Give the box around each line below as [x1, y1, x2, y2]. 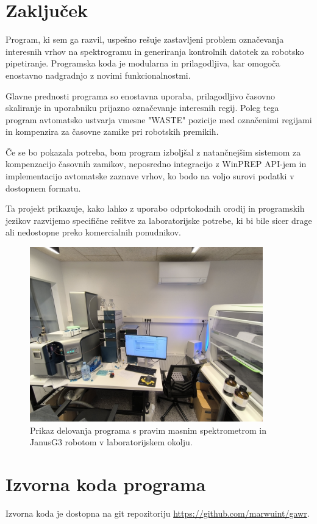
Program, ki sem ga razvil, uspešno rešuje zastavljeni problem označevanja [5, 33, 284, 46]
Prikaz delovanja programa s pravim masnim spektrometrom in [30, 423, 266, 436]
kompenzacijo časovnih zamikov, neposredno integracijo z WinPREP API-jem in [5, 157, 307, 170]
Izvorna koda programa [5, 472, 206, 497]
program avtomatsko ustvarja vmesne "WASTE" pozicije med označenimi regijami [5, 113, 312, 126]
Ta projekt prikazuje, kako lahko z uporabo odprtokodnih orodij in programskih [5, 202, 305, 215]
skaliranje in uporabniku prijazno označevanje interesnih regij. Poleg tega [5, 101, 279, 114]
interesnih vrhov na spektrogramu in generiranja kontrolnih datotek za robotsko [5, 45, 304, 57]
